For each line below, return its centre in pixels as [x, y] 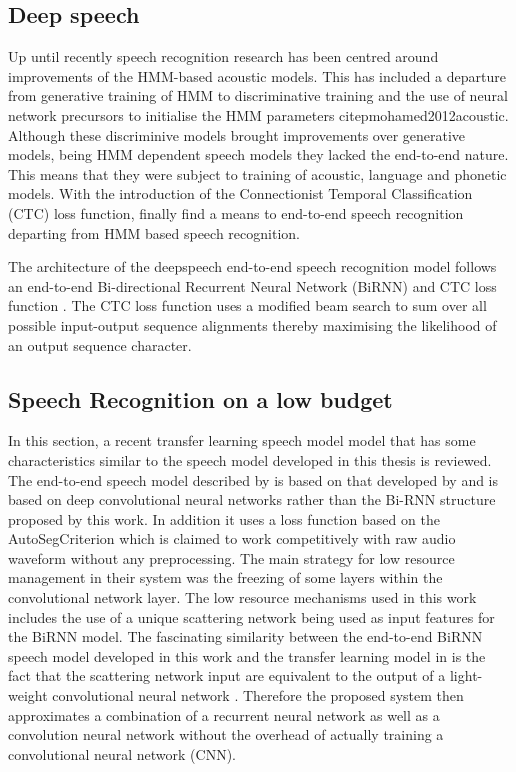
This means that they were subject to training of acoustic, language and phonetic [257, 173]
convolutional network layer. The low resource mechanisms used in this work [242, 597]
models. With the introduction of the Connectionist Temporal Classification [240, 193]
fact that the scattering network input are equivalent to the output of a [227, 675]
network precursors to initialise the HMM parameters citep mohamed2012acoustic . [258, 114]
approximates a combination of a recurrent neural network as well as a [224, 714]
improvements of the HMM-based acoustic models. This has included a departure [257, 75]
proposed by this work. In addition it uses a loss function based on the [224, 518]
